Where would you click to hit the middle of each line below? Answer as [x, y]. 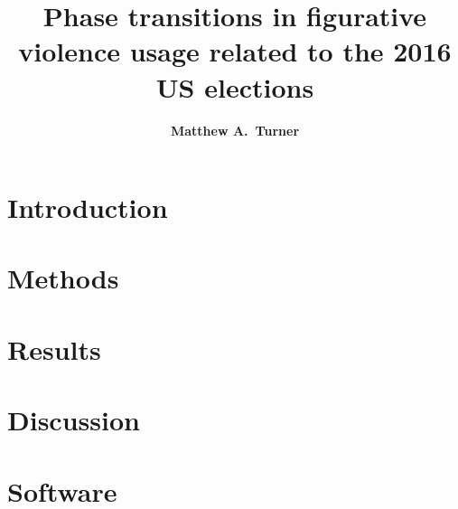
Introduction [88, 207]
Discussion [74, 420]
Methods [63, 278]
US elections [235, 86]
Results [54, 349]
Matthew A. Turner [235, 130]
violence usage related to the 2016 [235, 51]
